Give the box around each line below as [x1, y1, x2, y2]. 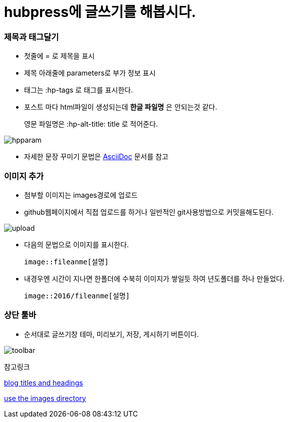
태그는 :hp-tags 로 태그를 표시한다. [24, 86, 133, 95]
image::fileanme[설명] [24, 257, 109, 266]
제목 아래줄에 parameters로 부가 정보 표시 [24, 69, 156, 78]
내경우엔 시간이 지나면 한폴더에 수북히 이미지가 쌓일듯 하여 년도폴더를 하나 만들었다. [24, 274, 284, 283]
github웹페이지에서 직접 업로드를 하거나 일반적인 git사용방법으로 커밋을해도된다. [24, 207, 274, 216]
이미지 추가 [4, 171, 44, 181]
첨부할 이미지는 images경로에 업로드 [24, 190, 138, 199]
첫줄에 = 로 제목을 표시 [24, 52, 95, 61]
